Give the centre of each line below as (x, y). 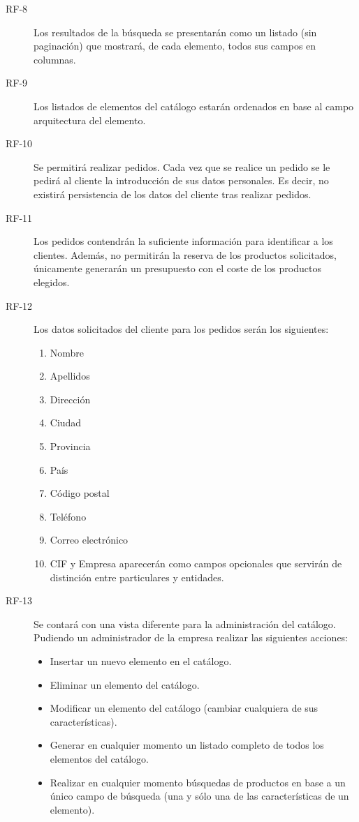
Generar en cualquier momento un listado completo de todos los (187, 745)
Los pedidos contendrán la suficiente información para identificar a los (183, 241)
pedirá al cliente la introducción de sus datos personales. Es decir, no (181, 180)
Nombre (67, 352)
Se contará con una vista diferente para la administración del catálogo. (185, 623)
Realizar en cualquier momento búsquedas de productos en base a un (198, 782)
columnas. (55, 59)
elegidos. (52, 282)
